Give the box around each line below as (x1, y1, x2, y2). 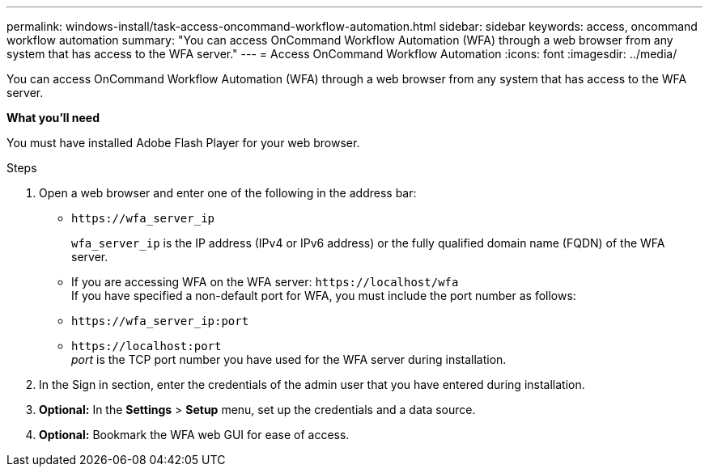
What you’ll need (6, 111, 100, 125)
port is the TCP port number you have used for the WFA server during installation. (71, 353, 507, 366)
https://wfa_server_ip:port (71, 315, 249, 327)
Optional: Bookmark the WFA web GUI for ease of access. (39, 428, 350, 441)
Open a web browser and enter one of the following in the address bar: (39, 186, 417, 200)
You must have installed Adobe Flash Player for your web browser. (6, 136, 360, 150)
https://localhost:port (71, 340, 222, 353)
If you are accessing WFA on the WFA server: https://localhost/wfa (71, 275, 459, 289)
